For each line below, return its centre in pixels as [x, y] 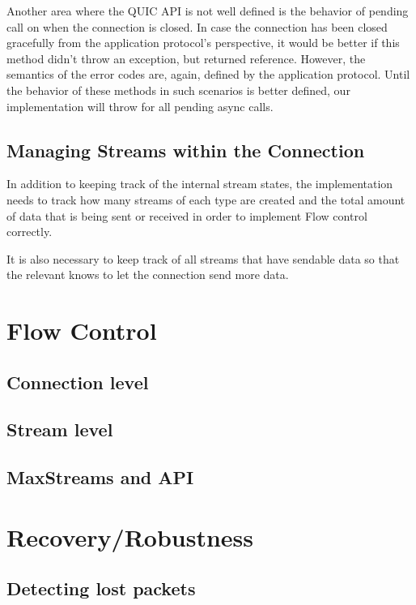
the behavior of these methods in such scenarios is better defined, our [178, 90]
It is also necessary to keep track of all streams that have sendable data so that [203, 258]
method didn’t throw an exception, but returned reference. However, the [186, 58]
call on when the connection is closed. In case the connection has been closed [197, 26]
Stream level [60, 429]
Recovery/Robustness [130, 536]
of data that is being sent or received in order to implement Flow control [187, 215]
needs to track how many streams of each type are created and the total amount [206, 199]
